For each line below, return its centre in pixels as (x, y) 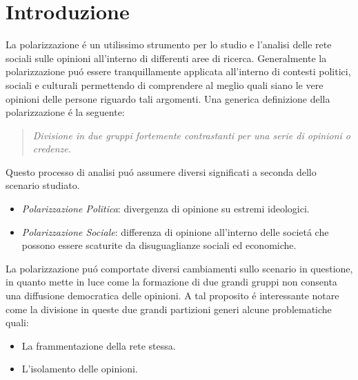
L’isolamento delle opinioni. (80, 369)
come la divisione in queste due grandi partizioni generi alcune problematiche (169, 309)
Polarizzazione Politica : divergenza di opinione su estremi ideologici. (166, 209)
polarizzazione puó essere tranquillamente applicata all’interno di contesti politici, (178, 71)
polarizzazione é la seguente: (65, 112)
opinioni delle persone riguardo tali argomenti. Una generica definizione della (168, 98)
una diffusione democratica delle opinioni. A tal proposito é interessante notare (172, 296)
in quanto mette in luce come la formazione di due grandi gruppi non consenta (171, 282)
